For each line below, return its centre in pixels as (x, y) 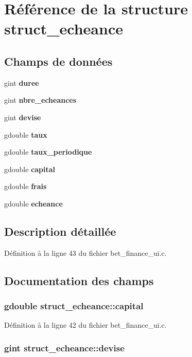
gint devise (23, 117)
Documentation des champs (79, 280)
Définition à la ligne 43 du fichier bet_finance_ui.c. (85, 252)
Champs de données (58, 61)
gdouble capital (30, 169)
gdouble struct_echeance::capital (74, 306)
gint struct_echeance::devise (64, 347)
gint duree (22, 82)
